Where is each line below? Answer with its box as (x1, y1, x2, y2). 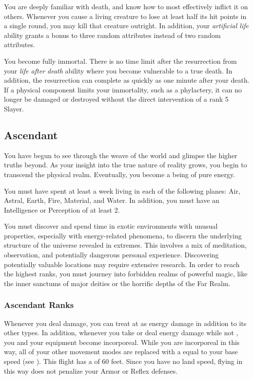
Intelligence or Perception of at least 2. (4, 204, 120, 215)
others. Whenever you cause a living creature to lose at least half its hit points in (4, 11, 247, 21)
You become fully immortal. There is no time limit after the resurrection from (4, 55, 237, 66)
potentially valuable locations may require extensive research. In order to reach (4, 259, 240, 269)
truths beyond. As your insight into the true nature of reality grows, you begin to (4, 160, 247, 170)
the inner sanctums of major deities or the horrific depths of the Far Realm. (4, 278, 231, 288)
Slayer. (4, 103, 24, 113)
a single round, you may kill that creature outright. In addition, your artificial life (4, 20, 249, 31)
